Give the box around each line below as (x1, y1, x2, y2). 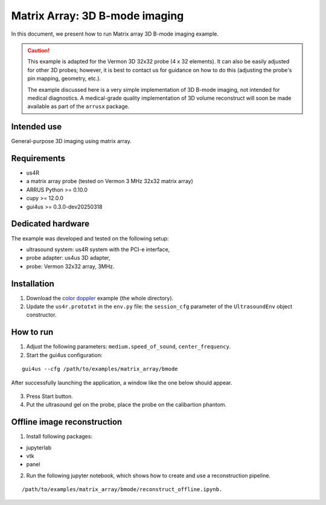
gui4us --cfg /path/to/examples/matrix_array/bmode (22, 365, 178, 373)
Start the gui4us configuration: (26, 351, 103, 359)
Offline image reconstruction (11, 417, 123, 427)
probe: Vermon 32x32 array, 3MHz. (26, 263, 115, 270)
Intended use (11, 121, 62, 132)
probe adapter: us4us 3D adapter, (26, 254, 111, 262)
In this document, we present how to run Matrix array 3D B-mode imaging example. (11, 30, 219, 37)
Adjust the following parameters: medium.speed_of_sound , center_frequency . (26, 343, 231, 350)
